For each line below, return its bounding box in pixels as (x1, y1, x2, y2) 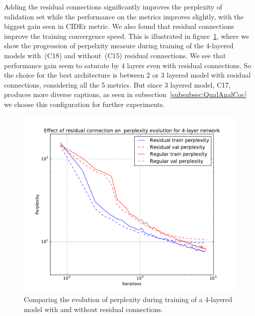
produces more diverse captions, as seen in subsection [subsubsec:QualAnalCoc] (4, 89, 247, 100)
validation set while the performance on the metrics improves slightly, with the (4, 11, 244, 21)
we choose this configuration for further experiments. (4, 99, 165, 109)
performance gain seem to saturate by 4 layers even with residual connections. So (4, 60, 252, 70)
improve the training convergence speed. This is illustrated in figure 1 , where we (4, 30, 249, 41)
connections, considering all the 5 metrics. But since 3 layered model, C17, (4, 79, 231, 90)
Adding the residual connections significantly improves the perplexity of (4, 1, 223, 11)
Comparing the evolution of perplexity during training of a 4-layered (24, 294, 233, 305)
